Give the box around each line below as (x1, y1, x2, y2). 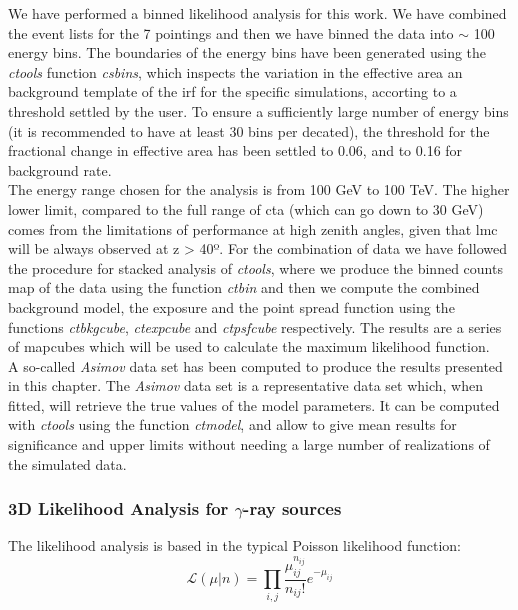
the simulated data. (8, 453, 127, 474)
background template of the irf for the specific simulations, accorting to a (8, 81, 457, 102)
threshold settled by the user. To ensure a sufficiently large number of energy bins (8, 100, 509, 121)
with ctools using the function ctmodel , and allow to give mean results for (8, 414, 457, 435)
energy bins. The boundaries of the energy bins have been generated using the (8, 42, 487, 63)
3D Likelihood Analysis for (8, 496, 229, 521)
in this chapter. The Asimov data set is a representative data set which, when (8, 375, 483, 396)
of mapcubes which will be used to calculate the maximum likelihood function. (8, 336, 490, 357)
